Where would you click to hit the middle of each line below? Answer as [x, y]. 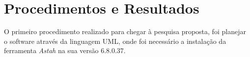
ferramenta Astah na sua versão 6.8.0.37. [65, 50]
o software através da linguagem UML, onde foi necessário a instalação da [115, 41]
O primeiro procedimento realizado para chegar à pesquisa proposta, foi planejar [125, 31]
